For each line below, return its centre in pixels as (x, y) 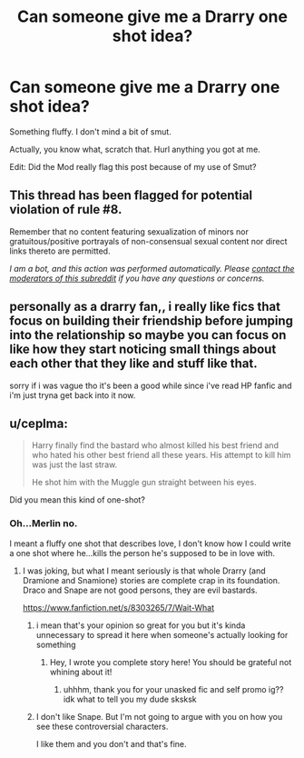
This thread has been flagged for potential (131, 196)
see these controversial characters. (102, 726)
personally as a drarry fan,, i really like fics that (145, 307)
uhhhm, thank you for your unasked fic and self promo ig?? (173, 689)
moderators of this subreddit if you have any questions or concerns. (137, 278)
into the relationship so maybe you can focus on (148, 335)
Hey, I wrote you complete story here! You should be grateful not (171, 662)
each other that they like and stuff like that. (133, 364)
